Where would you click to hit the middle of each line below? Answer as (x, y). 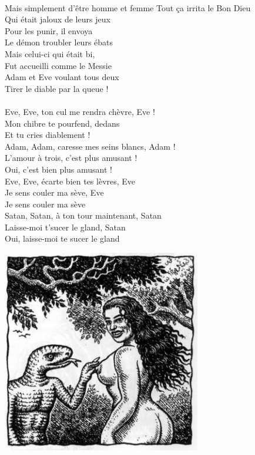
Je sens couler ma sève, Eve (54, 192)
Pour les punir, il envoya (49, 30)
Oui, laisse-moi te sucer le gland (62, 238)
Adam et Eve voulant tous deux (62, 77)
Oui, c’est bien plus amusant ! (59, 169)
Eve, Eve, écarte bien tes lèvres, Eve (70, 181)
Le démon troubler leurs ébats (59, 42)
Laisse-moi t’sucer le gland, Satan (65, 227)
